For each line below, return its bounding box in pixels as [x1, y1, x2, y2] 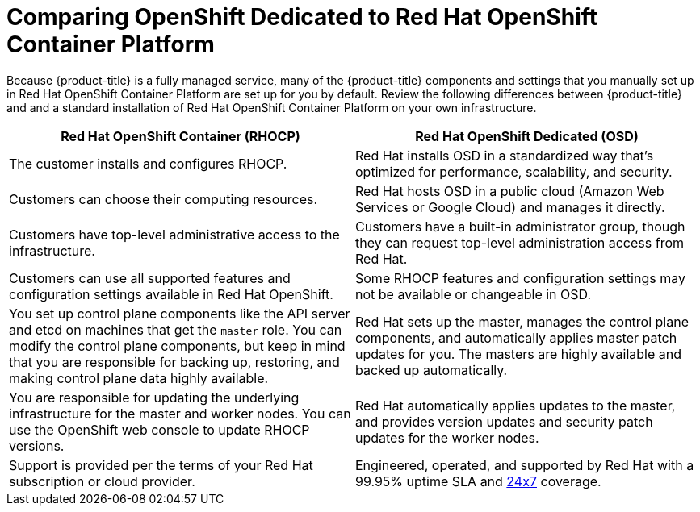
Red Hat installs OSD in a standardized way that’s [355, 147, 654, 164]
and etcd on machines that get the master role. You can [9, 321, 342, 338]
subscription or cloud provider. [9, 472, 195, 489]
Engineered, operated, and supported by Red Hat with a [355, 456, 694, 473]
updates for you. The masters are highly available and [355, 345, 681, 362]
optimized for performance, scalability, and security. [355, 163, 673, 180]
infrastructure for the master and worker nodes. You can [9, 405, 351, 422]
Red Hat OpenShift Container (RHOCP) [61, 127, 300, 144]
